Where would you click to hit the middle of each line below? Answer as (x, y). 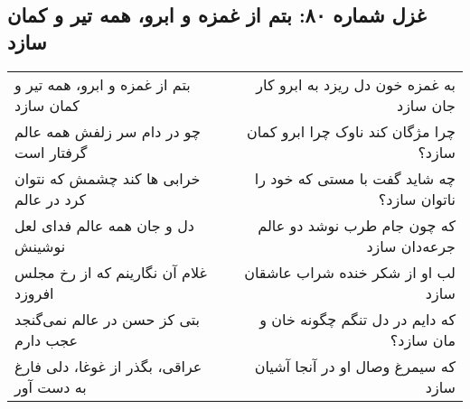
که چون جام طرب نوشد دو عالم (357, 225)
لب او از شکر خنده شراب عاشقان (350, 272)
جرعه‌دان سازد (411, 246)
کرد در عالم (51, 199)
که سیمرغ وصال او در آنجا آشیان (355, 366)
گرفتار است (51, 152)
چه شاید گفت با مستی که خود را (355, 178)
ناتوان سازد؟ (417, 199)
